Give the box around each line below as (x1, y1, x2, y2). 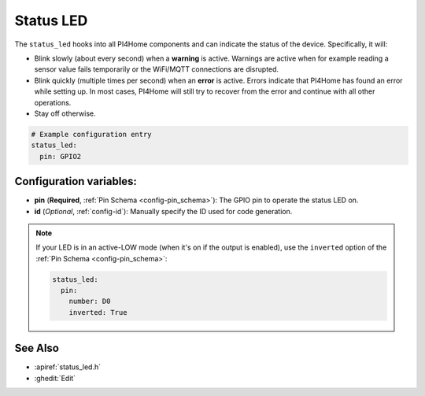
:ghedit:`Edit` (34, 373, 76, 383)
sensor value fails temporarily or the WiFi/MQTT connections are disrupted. (34, 65, 279, 74)
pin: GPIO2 (39, 152, 82, 161)
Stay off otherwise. (34, 109, 96, 118)
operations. (34, 98, 72, 107)
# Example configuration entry (31, 130, 153, 139)
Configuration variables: (14, 175, 138, 188)
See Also (14, 342, 59, 355)
